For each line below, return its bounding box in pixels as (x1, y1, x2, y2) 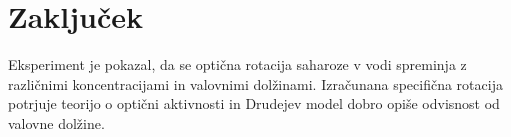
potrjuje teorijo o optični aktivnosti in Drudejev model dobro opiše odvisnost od (8, 93, 500, 114)
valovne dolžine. (8, 112, 105, 133)
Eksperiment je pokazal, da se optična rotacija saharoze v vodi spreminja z (8, 54, 467, 75)
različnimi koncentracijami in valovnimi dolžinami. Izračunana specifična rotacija (8, 73, 503, 94)
